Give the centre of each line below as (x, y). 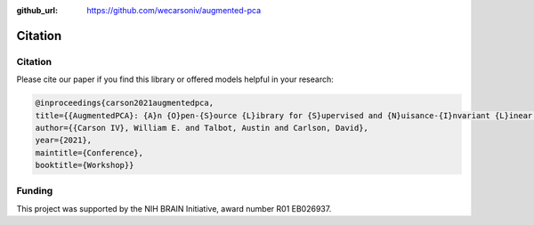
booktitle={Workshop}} (85, 165)
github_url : (37, 10)
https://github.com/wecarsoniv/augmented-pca (174, 10)
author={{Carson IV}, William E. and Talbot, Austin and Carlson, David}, (202, 128)
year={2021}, (64, 141)
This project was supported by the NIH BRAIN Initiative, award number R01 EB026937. (174, 208)
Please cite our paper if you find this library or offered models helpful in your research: (175, 79)
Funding (35, 191)
